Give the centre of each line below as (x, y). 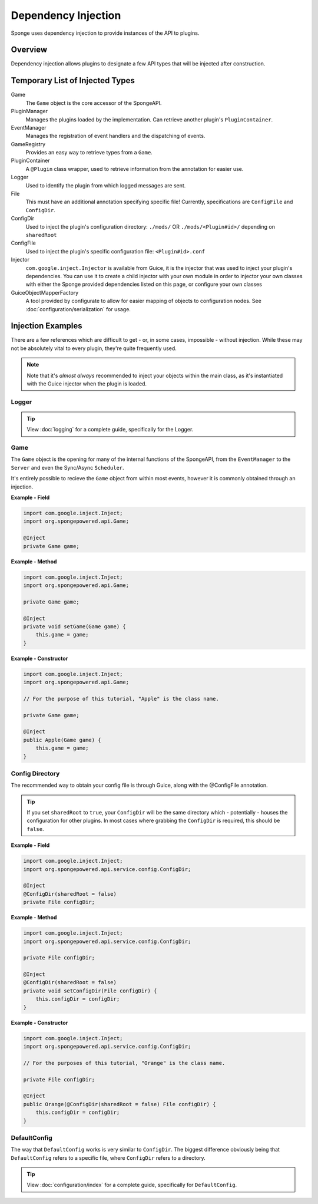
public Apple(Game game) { (62, 740)
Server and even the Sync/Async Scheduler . (67, 467)
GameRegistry (28, 144)
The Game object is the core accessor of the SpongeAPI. (94, 103)
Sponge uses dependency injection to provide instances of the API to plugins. (105, 33)
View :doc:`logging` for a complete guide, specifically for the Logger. (110, 430)
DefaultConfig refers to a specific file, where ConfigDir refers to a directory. (108, 1157)
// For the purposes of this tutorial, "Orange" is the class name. (124, 1063)
